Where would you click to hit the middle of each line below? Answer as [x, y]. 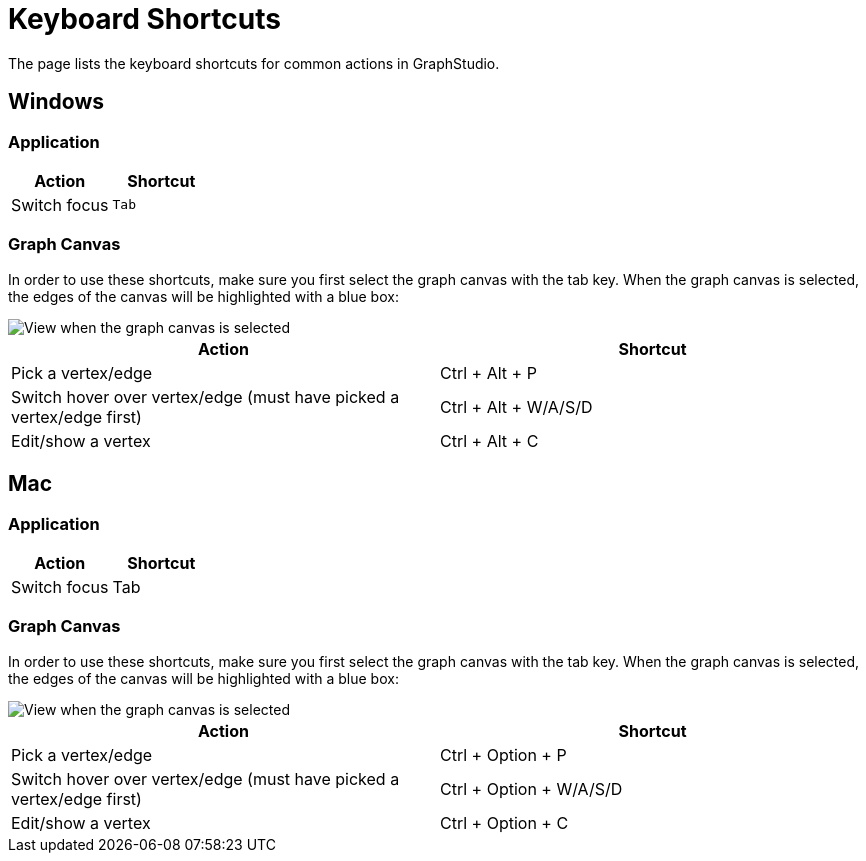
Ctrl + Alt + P [488, 372]
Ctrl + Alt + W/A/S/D [516, 406]
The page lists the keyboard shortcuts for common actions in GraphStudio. [254, 63]
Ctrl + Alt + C [489, 440]
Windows [56, 102]
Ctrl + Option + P [503, 754]
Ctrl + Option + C [504, 822]
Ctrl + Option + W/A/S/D [531, 788]
